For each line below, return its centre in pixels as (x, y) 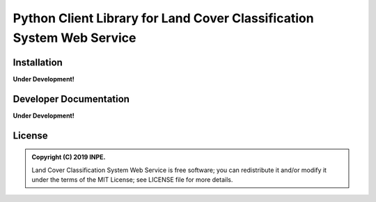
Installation (38, 62)
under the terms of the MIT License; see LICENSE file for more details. (132, 179)
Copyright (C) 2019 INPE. (69, 157)
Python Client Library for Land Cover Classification (163, 18)
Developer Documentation (71, 99)
